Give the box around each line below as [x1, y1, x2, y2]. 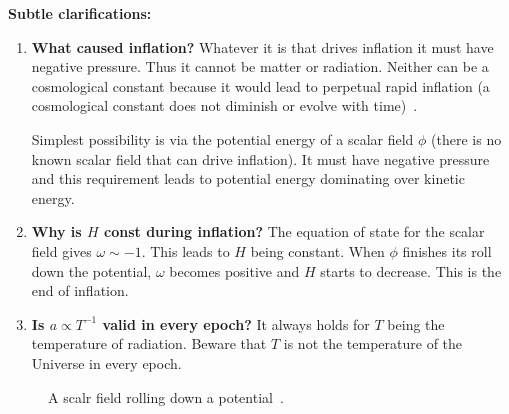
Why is [31, 221, 82, 242]
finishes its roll [402, 240, 492, 261]
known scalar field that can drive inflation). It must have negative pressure [31, 148, 490, 169]
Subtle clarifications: [8, 3, 152, 23]
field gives [31, 240, 92, 261]
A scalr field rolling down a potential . [48, 386, 284, 407]
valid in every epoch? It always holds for [102, 313, 370, 334]
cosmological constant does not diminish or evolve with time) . [31, 95, 418, 116]
